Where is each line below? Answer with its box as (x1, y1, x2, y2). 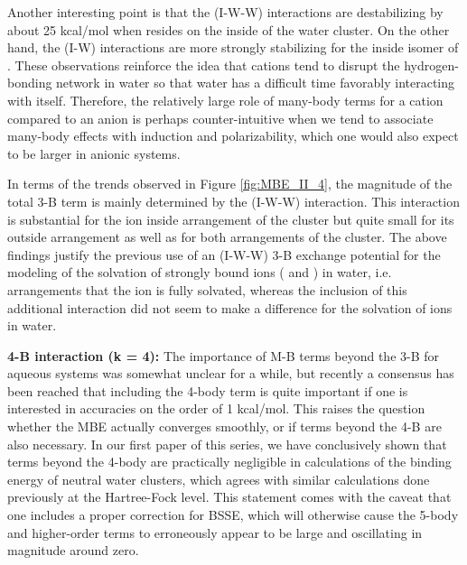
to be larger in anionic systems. (7, 144, 181, 162)
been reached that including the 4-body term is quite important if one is (7, 381, 408, 400)
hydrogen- (404, 55, 459, 74)
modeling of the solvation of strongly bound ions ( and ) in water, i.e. (7, 263, 392, 282)
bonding (7, 73, 52, 92)
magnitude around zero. (7, 541, 139, 560)
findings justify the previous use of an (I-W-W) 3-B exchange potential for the (7, 245, 441, 264)
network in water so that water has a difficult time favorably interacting (56, 73, 455, 92)
